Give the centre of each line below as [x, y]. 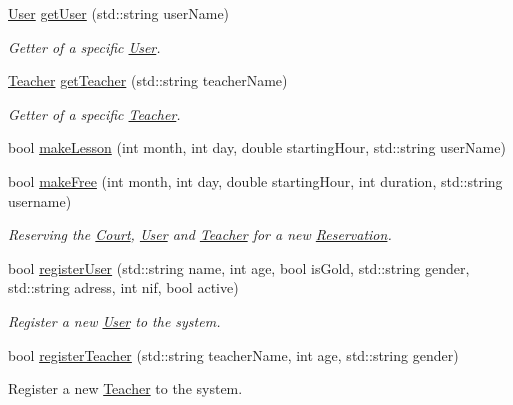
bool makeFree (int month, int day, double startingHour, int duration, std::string [255, 180]
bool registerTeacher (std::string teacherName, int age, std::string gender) [233, 354]
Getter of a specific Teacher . [94, 113]
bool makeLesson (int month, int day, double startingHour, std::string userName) [257, 147]
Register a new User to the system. [114, 320]
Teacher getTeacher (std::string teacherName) [148, 80]
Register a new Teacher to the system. [125, 388]
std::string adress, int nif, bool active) [123, 287]
